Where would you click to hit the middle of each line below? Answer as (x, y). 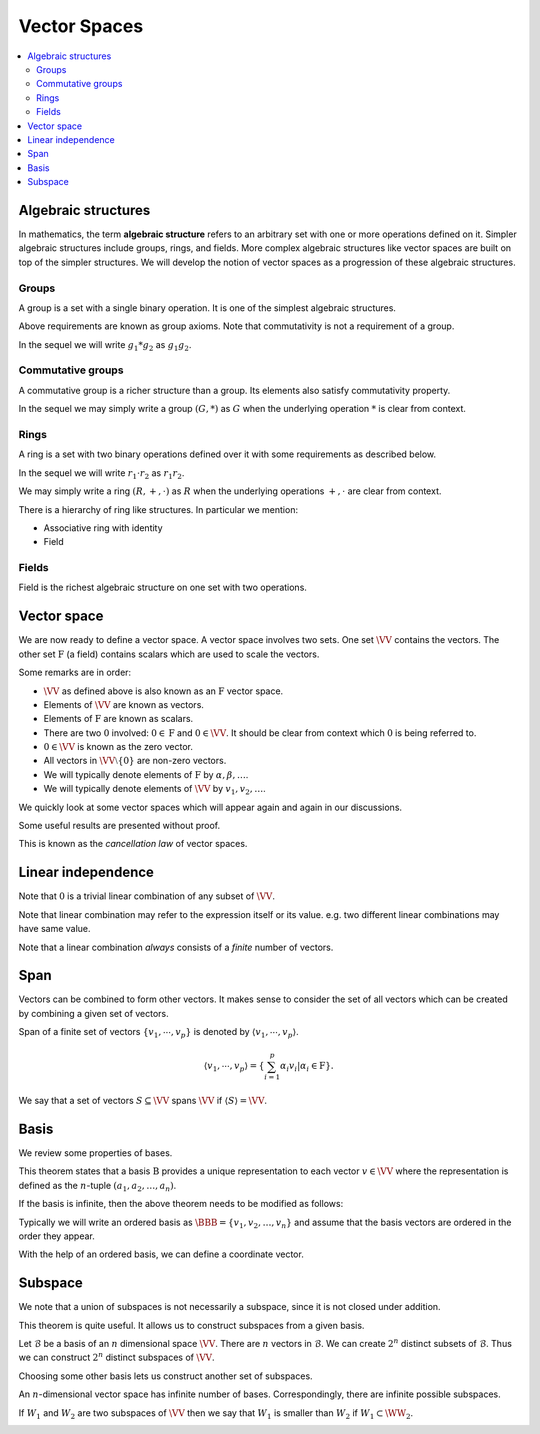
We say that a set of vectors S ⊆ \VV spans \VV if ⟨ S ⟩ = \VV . (143, 1101)
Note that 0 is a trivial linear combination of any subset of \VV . (146, 896)
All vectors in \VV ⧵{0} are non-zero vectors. (135, 761)
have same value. (54, 929)
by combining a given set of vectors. (93, 1013)
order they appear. (56, 1236)
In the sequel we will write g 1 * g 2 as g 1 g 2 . (105, 345)
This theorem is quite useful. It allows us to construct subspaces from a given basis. (191, 1325)
